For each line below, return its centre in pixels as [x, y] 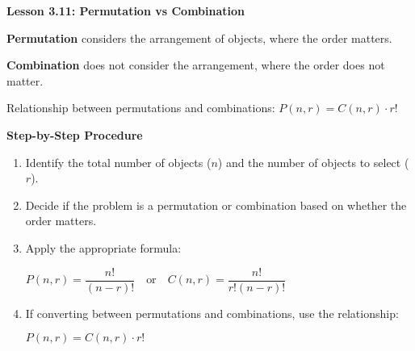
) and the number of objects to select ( [313, 162]
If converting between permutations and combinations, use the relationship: [212, 313]
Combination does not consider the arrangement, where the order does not [196, 65]
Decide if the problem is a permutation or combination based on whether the [216, 205]
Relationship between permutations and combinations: [141, 108]
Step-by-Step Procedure [75, 134]
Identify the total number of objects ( [118, 162]
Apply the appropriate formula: [103, 247]
